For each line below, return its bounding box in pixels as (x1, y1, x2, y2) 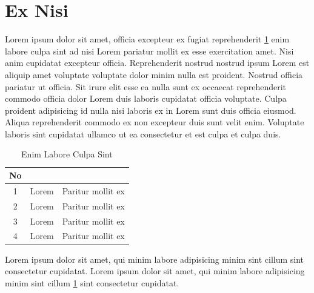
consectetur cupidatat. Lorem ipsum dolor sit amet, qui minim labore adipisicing (5, 265, 305, 277)
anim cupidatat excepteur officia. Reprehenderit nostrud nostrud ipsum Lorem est (5, 56, 310, 69)
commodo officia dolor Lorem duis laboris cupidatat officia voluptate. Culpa (5, 92, 287, 105)
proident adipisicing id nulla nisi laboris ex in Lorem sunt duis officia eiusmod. (5, 104, 296, 116)
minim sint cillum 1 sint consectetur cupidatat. (5, 276, 179, 289)
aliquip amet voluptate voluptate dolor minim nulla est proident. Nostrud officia (5, 68, 303, 81)
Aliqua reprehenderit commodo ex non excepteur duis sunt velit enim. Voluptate (5, 116, 304, 128)
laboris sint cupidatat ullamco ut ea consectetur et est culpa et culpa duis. (5, 127, 281, 140)
